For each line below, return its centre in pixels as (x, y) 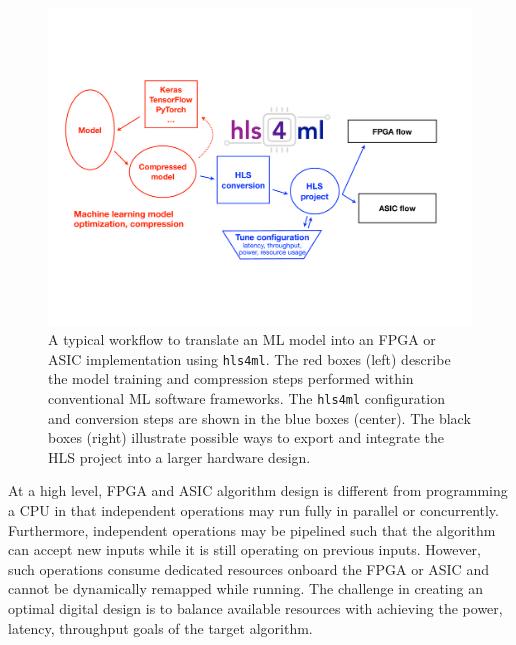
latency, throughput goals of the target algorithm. (160, 627)
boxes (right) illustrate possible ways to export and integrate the (246, 437)
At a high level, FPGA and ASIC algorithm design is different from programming (258, 490)
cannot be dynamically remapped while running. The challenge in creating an (245, 588)
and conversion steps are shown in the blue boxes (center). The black (259, 417)
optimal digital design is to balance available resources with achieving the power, (255, 608)
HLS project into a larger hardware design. (179, 456)
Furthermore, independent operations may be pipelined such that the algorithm (252, 529)
